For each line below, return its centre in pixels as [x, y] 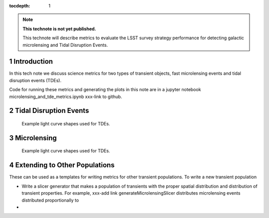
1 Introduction [31, 61]
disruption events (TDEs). [35, 80]
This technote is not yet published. [60, 29]
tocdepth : [20, 6]
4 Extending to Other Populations [62, 165]
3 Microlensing [33, 138]
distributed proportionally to [50, 200]
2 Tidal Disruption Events [49, 111]
